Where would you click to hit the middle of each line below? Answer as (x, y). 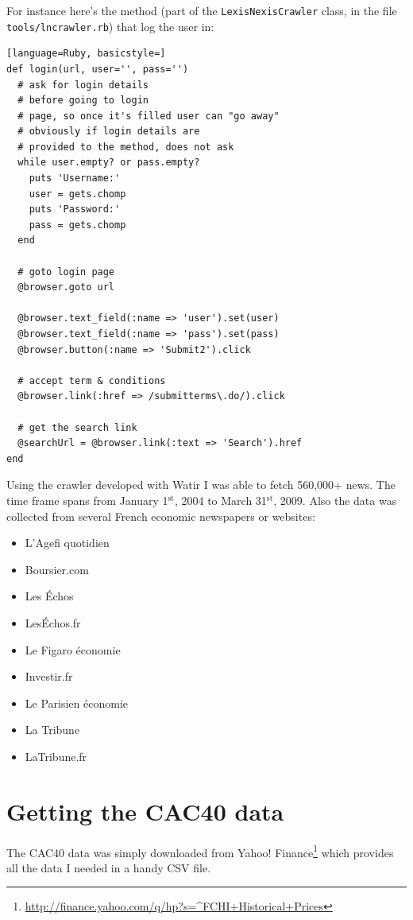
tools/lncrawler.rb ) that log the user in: (110, 26)
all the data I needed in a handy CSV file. (109, 867)
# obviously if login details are (109, 132)
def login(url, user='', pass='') (98, 69)
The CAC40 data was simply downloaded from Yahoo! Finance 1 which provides (200, 851)
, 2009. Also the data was (335, 500)
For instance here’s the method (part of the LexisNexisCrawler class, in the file (202, 10)
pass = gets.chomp (77, 225)
